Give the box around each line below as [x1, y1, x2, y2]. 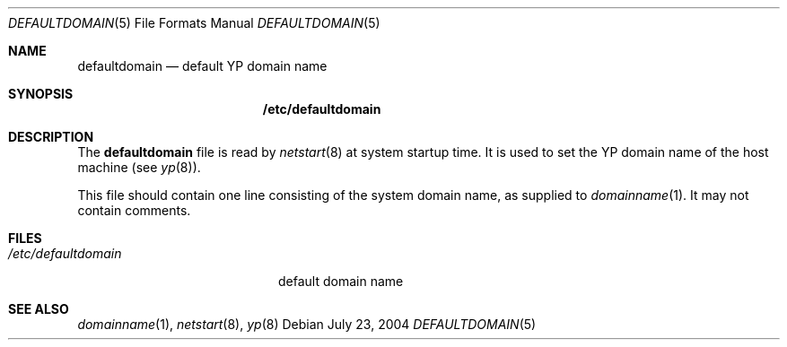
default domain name [278, 273, 404, 289]
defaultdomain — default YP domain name [77, 58, 328, 74]
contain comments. [77, 203, 191, 218]
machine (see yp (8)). [77, 160, 201, 175]
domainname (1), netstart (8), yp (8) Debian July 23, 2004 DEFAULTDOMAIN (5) [77, 317, 537, 332]
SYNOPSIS [8, 86, 74, 101]
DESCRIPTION [8, 129, 94, 144]
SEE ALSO [8, 301, 69, 317]
